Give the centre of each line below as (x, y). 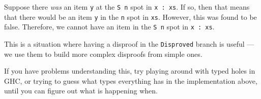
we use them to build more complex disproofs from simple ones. (103, 54)
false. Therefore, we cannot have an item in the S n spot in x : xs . (109, 27)
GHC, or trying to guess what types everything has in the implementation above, (131, 80)
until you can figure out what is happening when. (81, 91)
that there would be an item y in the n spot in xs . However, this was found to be (130, 16)
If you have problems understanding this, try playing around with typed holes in (130, 71)
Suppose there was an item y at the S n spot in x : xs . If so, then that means (127, 7)
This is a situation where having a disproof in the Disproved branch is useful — (129, 43)
